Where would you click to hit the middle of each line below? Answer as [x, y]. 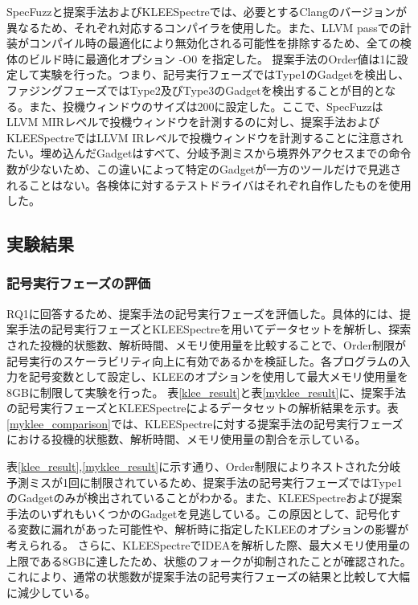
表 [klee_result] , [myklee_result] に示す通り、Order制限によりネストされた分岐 [204, 466]
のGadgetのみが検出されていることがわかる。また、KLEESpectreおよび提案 [205, 498]
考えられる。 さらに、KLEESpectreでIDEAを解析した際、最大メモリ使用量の [209, 545]
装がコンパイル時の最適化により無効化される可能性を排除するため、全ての [203, 43]
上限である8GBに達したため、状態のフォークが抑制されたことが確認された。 [209, 560]
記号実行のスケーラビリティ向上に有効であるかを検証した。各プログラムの [203, 360]
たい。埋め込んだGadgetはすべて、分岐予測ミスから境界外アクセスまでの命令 [209, 153]
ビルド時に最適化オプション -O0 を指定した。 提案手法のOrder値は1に [213, 58]
